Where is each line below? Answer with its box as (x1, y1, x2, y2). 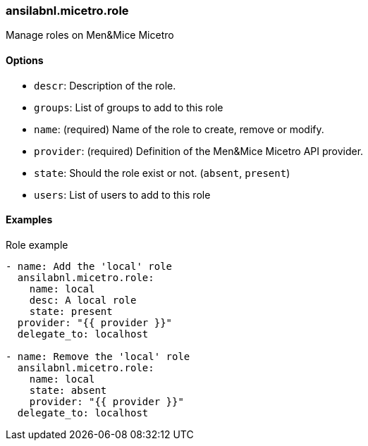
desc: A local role (29, 294, 137, 306)
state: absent (29, 384, 107, 396)
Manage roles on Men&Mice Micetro (6, 29, 174, 42)
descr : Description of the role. (34, 79, 176, 92)
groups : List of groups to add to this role (34, 101, 223, 113)
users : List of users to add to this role (34, 188, 211, 201)
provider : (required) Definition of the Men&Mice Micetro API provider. (34, 144, 364, 157)
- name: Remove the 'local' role (6, 350, 190, 362)
